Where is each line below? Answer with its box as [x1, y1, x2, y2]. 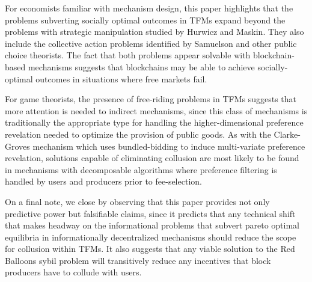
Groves [5, 139, 30, 152]
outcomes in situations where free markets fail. [35, 72, 207, 85]
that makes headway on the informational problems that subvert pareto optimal [5, 219, 300, 231]
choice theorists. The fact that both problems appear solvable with [5, 49, 251, 61]
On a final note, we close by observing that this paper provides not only [5, 195, 270, 207]
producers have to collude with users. [5, 266, 142, 278]
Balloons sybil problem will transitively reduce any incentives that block [5, 254, 271, 266]
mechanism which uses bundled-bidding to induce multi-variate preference [32, 139, 305, 152]
